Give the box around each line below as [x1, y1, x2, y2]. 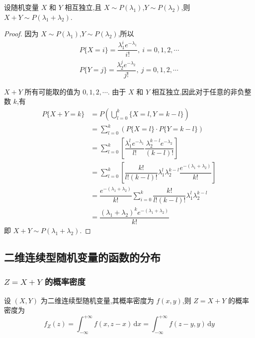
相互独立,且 [65, 2, 102, 12]
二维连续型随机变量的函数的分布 [4, 249, 161, 264]
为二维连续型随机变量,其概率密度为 [40, 295, 154, 305]
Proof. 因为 [4, 28, 39, 39]
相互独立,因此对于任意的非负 [152, 86, 245, 96]
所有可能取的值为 [24, 86, 81, 96]
